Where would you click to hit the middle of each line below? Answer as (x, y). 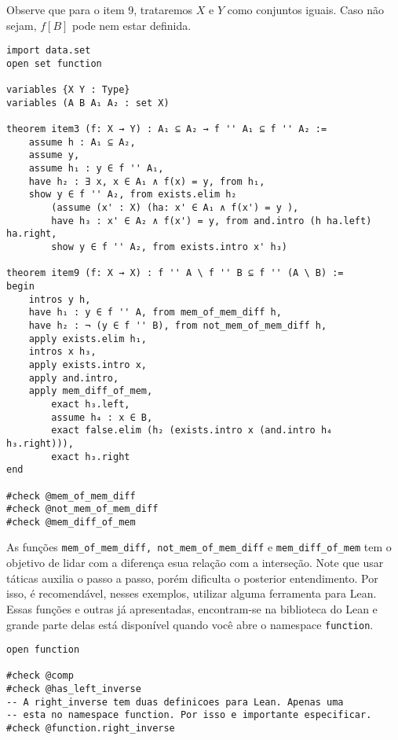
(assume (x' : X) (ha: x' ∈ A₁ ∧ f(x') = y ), (175, 208)
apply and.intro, (74, 378)
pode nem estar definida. (132, 25)
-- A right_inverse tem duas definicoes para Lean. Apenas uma (175, 702)
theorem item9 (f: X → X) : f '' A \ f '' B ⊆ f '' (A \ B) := (175, 273)
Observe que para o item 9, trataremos (100, 9)
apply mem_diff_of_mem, (91, 391)
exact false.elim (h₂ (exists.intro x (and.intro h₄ (192, 431)
